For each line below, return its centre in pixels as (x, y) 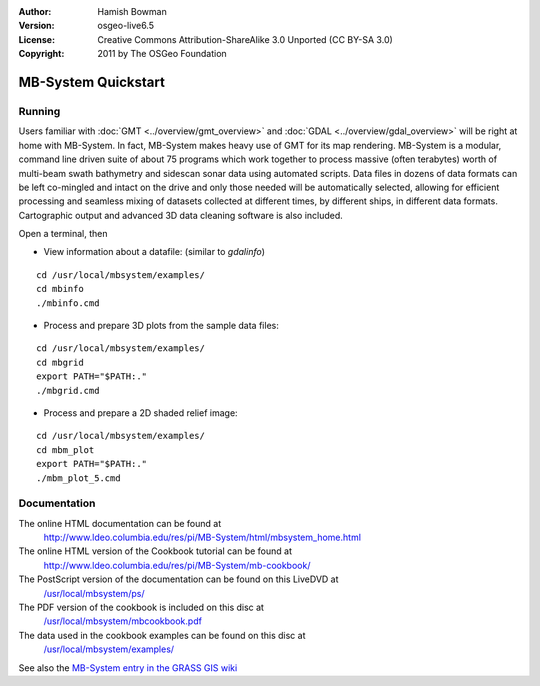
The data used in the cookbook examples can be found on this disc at (162, 635)
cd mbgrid (60, 362)
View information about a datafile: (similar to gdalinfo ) (154, 252)
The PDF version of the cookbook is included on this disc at (141, 607)
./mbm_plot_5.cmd (78, 478)
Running (39, 111)
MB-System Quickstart (91, 81)
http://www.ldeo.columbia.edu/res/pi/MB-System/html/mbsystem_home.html (202, 537)
